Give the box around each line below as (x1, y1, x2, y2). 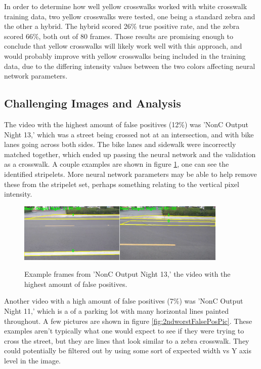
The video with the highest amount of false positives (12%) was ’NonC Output (4, 119, 248, 129)
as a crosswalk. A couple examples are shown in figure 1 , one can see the (4, 159, 229, 169)
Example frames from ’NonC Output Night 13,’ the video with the (24, 269, 231, 279)
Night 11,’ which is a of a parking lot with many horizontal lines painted (4, 306, 229, 316)
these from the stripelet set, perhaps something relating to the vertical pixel (4, 178, 239, 189)
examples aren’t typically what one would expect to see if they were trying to (4, 325, 244, 336)
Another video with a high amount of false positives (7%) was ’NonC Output (4, 296, 243, 306)
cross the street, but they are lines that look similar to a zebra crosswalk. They (4, 335, 249, 346)
